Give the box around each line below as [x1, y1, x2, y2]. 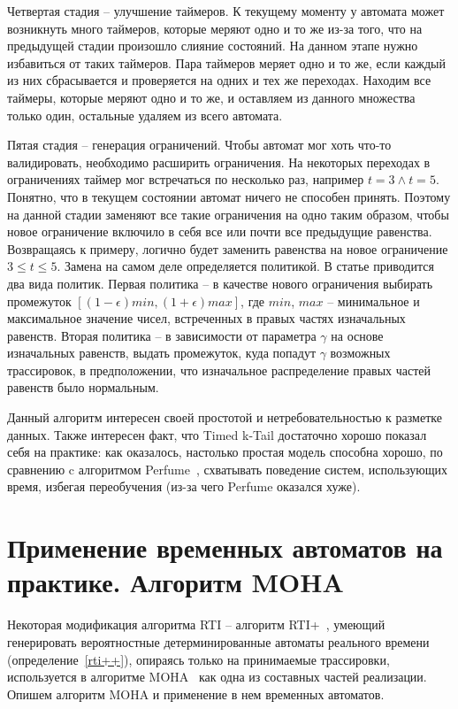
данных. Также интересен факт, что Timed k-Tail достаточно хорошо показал [7, 425, 427, 443]
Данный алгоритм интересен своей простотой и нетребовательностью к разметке [7, 408, 442, 427]
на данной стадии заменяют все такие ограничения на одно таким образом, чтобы [7, 204, 449, 223]
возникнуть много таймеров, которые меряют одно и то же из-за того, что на [7, 19, 423, 37]
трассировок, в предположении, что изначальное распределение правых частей [7, 360, 431, 379]
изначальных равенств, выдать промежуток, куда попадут [7, 343, 316, 362]
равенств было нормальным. [7, 378, 159, 397]
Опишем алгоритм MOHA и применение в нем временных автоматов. [7, 684, 385, 703]
